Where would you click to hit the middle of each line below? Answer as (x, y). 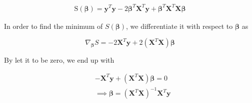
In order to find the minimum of (53, 26)
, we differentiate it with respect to (179, 26)
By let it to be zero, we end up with (59, 60)
